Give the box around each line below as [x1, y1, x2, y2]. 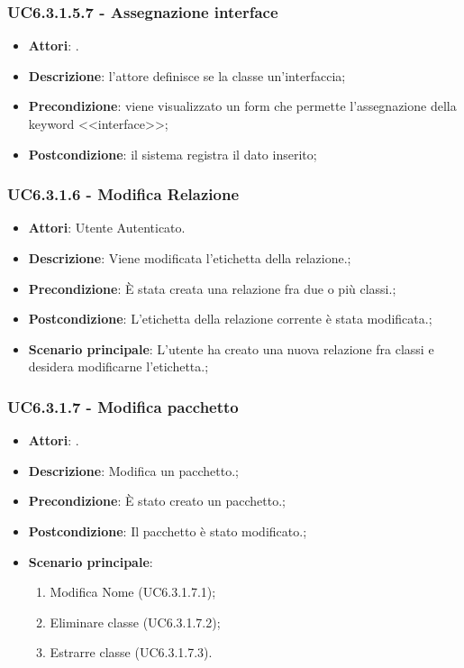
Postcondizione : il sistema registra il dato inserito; [28, 144, 317, 163]
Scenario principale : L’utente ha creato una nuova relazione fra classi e [28, 339, 434, 358]
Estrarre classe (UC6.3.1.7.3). [50, 643, 213, 662]
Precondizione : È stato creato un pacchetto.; [28, 491, 286, 510]
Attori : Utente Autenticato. [28, 218, 186, 237]
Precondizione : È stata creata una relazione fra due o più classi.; [28, 279, 396, 297]
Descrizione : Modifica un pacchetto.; [28, 461, 239, 480]
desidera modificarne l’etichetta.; [28, 357, 209, 376]
